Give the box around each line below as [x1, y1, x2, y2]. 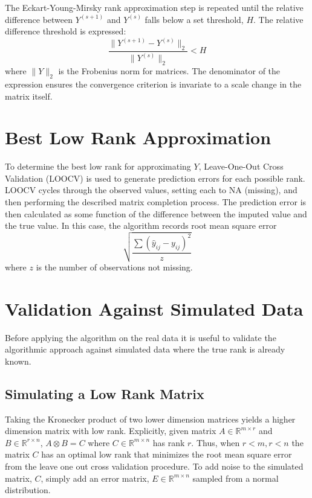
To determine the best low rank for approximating [5, 160, 191, 173]
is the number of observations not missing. [36, 261, 193, 273]
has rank [152, 436, 185, 449]
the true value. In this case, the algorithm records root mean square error [5, 219, 277, 232]
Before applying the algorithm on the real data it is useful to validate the [5, 331, 276, 343]
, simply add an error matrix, [41, 471, 149, 484]
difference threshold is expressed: [5, 25, 126, 37]
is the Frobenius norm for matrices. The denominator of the [58, 65, 281, 77]
